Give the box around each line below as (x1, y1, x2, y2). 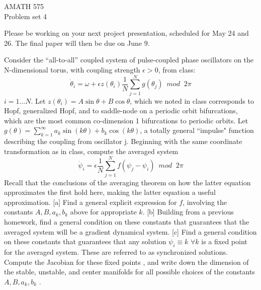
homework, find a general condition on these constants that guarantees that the (4, 216, 249, 227)
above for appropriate (70, 206, 137, 217)
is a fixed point (201, 236, 247, 247)
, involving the (183, 196, 227, 207)
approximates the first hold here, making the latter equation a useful (4, 187, 216, 197)
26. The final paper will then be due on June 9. (4, 37, 150, 48)
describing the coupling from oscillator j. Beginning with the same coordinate (4, 136, 242, 147)
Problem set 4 (4, 11, 47, 21)
